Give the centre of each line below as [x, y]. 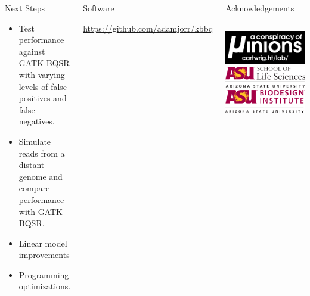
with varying [42, 74]
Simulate [35, 141]
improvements [44, 255]
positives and [43, 98]
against [32, 51]
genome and [41, 176]
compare [34, 188]
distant [32, 165]
